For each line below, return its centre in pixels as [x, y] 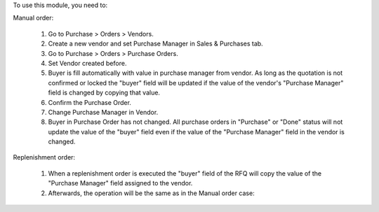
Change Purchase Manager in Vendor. [103, 112]
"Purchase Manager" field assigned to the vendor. [120, 183]
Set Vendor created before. [87, 63]
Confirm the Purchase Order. [89, 102]
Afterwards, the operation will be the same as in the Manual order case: [152, 193]
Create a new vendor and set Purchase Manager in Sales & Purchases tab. [155, 44]
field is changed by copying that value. [104, 93]
